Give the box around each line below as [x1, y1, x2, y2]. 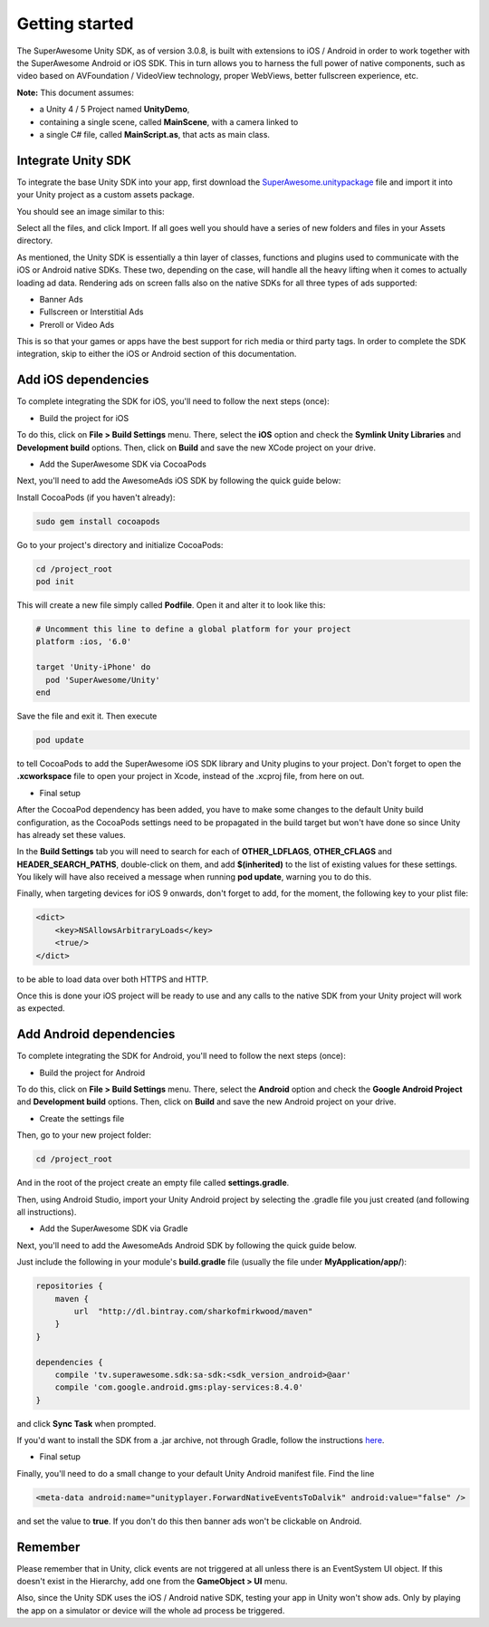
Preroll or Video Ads [39, 319, 115, 330]
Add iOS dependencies [16, 372, 149, 388]
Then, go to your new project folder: [16, 1130, 152, 1141]
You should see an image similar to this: [16, 206, 165, 217]
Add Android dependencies [16, 1026, 176, 1042]
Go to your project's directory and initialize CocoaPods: [16, 539, 224, 550]
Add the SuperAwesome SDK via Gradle [39, 1223, 188, 1234]
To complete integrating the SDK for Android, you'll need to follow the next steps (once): [16, 1051, 346, 1062]
